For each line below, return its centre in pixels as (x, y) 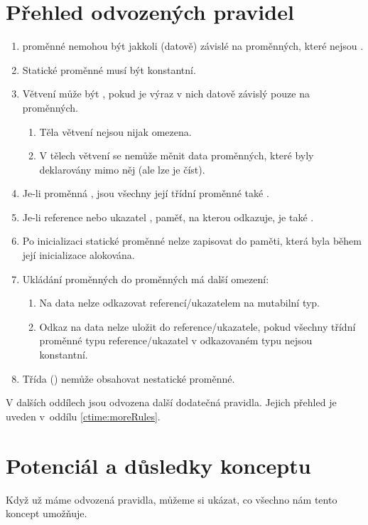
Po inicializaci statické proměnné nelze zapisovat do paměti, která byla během (192, 241)
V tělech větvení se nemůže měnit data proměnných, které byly (177, 155)
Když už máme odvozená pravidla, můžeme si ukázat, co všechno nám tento (172, 499)
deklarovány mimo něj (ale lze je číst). (122, 169)
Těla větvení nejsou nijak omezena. (115, 131)
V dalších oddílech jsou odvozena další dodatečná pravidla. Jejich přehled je (171, 402)
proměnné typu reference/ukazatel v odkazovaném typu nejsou (176, 340)
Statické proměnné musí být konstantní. (109, 69)
